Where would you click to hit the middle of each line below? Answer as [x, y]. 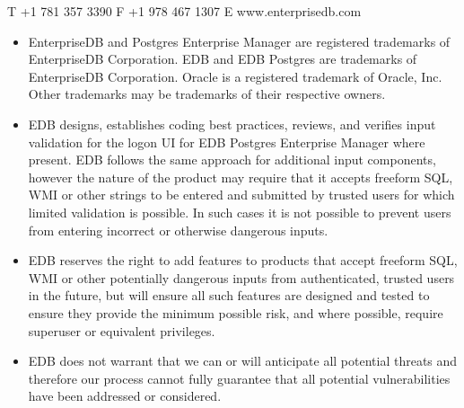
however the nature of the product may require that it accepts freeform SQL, [241, 177]
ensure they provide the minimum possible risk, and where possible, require [236, 312]
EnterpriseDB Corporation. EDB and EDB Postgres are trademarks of [223, 59]
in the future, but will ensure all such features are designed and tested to [229, 295]
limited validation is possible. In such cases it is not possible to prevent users [240, 212]
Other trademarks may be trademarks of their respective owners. [207, 94]
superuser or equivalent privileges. [122, 330]
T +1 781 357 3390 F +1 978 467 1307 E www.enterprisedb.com [184, 11]
